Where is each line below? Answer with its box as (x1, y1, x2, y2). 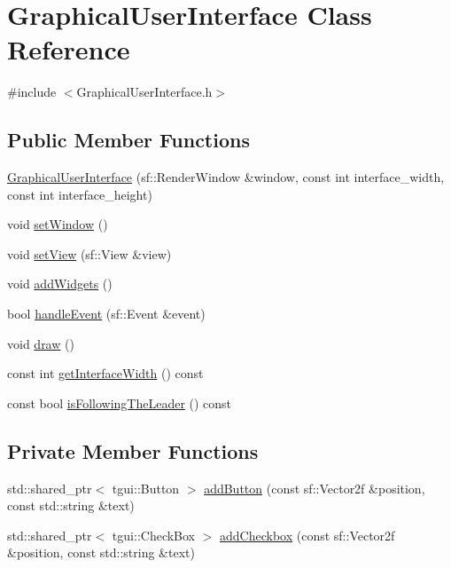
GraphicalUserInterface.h (76, 83, 213, 101)
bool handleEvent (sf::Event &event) (7, 304, 206, 323)
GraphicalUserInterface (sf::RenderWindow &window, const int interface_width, (7, 168, 445, 186)
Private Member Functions (7, 437, 259, 464)
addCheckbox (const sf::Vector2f (220, 525, 395, 544)
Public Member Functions (7, 126, 250, 154)
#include (7, 83, 57, 101)
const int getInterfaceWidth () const (7, 364, 204, 383)
